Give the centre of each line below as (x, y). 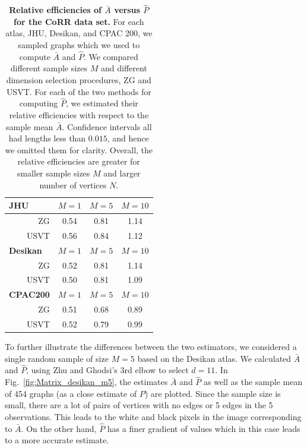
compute (35, 56)
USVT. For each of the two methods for (79, 91)
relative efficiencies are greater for (79, 161)
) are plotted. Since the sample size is (213, 393)
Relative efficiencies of (55, 10)
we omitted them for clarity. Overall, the (79, 149)
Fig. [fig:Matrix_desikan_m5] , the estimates (86, 382)
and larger (122, 173)
